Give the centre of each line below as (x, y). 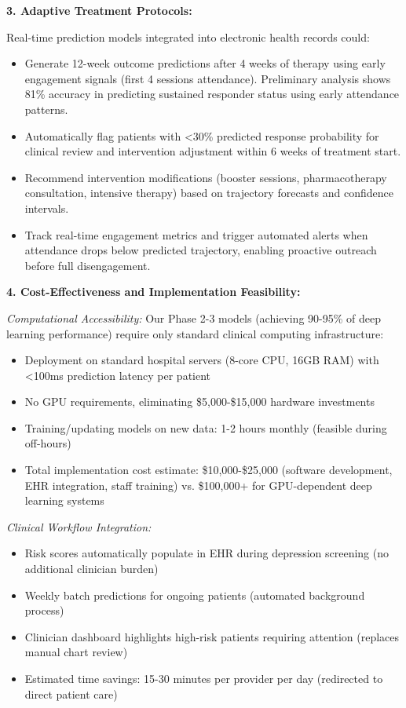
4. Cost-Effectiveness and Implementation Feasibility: (154, 292)
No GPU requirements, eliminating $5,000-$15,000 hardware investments (199, 401)
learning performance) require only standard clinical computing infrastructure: (195, 333)
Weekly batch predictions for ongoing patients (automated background (195, 595)
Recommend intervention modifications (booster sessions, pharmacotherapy (206, 177)
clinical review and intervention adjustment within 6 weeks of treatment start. (213, 151)
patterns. (46, 109)
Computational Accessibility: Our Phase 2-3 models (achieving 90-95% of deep (194, 318)
